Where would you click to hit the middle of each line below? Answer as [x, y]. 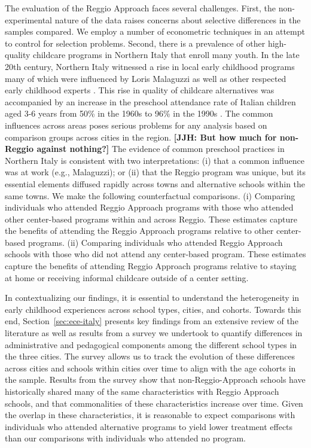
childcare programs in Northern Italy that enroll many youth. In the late [166, 55]
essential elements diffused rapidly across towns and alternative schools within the [155, 183]
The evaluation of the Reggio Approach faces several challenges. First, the [141, 8]
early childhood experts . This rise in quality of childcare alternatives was [140, 90]
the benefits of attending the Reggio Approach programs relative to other [139, 231]
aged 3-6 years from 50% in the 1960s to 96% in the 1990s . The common [139, 113]
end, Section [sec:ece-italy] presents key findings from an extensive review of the [152, 321]
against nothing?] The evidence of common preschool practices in [161, 149]
